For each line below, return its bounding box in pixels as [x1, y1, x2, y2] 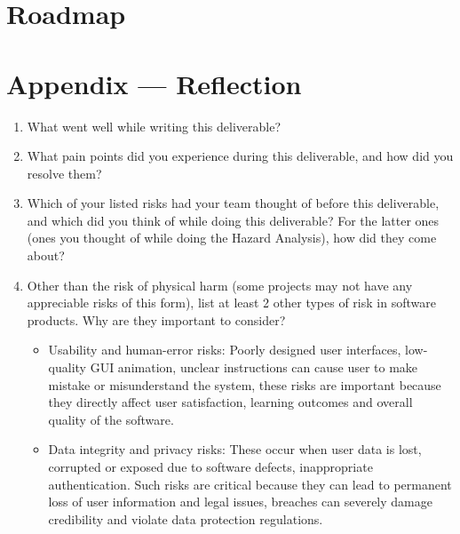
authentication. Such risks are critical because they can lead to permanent [48, 474, 452, 493]
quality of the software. [48, 410, 174, 428]
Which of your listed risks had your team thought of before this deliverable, [27, 194, 440, 212]
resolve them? [27, 163, 102, 182]
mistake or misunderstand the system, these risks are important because [48, 375, 441, 394]
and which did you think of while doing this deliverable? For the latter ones [27, 211, 440, 229]
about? [27, 246, 65, 265]
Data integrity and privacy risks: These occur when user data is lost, [48, 440, 422, 458]
